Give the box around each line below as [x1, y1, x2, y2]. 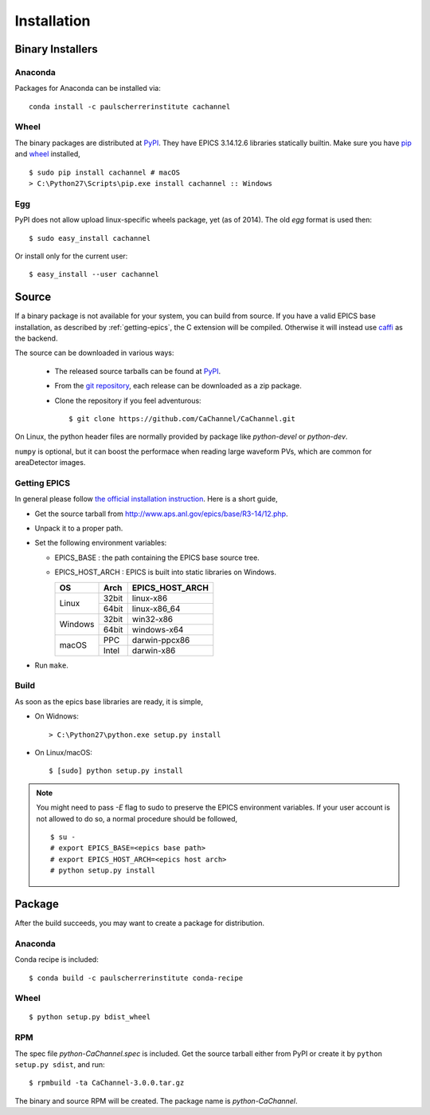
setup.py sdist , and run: [14, 1059, 105, 1069]
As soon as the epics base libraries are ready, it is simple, [14, 696, 203, 706]
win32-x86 [131, 613, 174, 624]
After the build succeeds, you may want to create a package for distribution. [14, 918, 264, 928]
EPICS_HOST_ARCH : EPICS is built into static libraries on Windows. [54, 567, 277, 577]
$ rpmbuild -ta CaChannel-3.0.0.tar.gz [29, 1078, 185, 1088]
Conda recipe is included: [14, 955, 99, 964]
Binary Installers [14, 42, 99, 56]
